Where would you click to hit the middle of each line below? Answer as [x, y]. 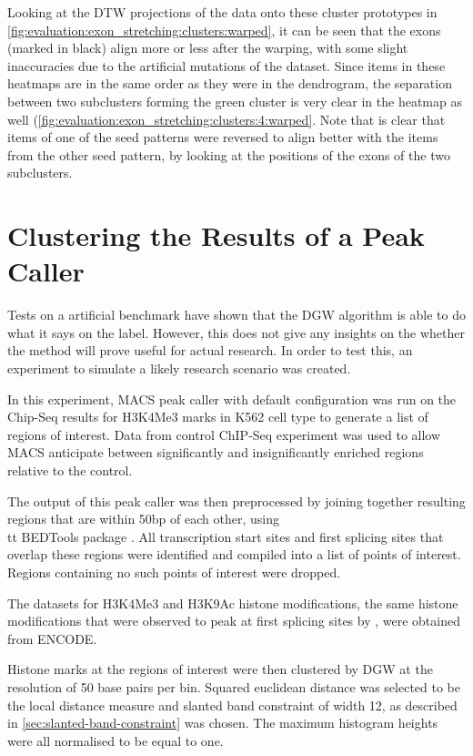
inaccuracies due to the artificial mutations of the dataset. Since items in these [226, 65]
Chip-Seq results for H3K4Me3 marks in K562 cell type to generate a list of [218, 417]
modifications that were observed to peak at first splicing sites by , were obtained [234, 621]
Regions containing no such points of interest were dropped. [174, 572]
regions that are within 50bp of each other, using [143, 519]
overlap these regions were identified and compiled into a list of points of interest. [234, 554]
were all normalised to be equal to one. [116, 740]
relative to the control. [70, 470]
